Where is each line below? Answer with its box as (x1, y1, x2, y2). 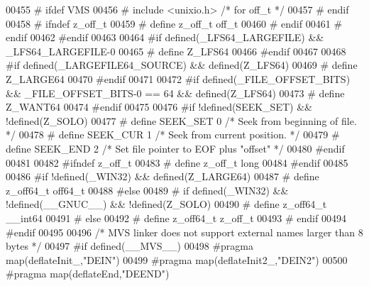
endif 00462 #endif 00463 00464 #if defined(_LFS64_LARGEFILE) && (6, 30, 324, 45)
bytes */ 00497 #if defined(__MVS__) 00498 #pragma (6, 238, 253, 253)
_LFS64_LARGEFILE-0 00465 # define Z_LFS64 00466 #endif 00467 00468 (6, 43, 346, 58)
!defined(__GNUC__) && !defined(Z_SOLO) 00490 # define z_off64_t (6, 197, 327, 211)
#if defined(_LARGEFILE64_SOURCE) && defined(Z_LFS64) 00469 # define (6, 57, 358, 72)
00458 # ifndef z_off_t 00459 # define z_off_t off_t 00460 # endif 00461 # (6, 16, 343, 31)
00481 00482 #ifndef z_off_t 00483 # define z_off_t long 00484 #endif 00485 (6, 155, 348, 170)
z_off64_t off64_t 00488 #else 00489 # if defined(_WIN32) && (6, 182, 289, 197)
